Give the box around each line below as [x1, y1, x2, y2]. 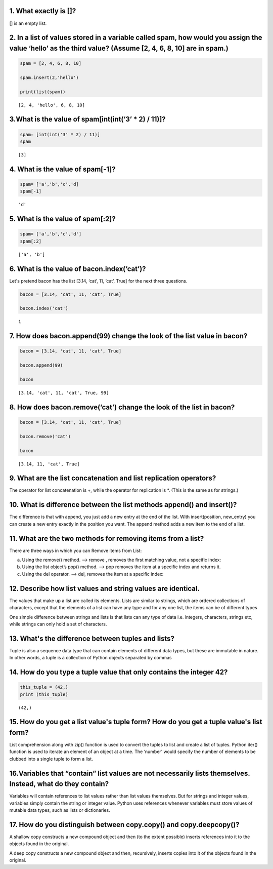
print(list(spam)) [20, 89, 66, 95]
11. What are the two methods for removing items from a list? [9, 534, 204, 543]
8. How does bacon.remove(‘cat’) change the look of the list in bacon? [9, 403, 235, 411]
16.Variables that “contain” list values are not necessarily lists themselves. [9, 769, 250, 777]
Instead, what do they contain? [9, 780, 109, 788]
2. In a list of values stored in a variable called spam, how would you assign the [9, 33, 262, 42]
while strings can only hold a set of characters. [9, 621, 107, 627]
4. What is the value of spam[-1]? [9, 165, 116, 173]
